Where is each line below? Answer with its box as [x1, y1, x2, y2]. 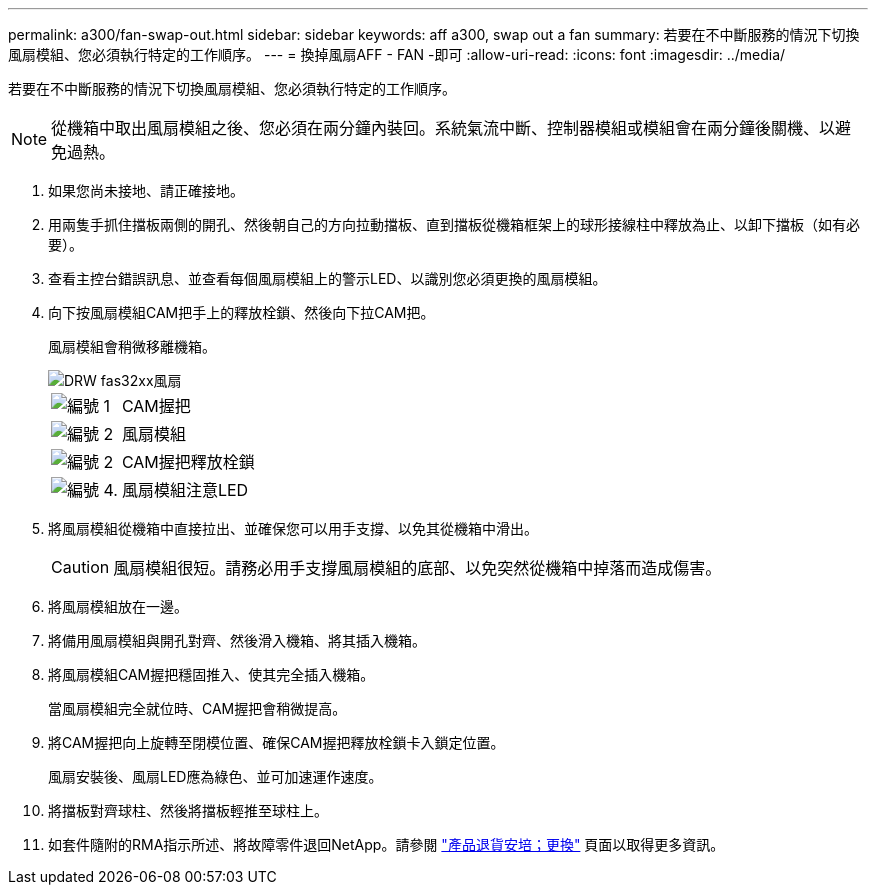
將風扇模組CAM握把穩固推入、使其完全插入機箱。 [48, 666, 375, 683]
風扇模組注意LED [121, 480, 249, 500]
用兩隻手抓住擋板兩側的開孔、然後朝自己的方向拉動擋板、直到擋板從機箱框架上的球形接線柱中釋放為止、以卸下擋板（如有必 [48, 216, 860, 233]
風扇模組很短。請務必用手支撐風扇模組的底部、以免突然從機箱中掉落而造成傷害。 [113, 558, 722, 578]
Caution [51, 557, 110, 577]
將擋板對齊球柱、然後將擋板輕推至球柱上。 [48, 802, 328, 819]
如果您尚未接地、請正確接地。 [48, 182, 244, 199]
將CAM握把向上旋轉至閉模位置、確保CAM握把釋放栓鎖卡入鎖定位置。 [48, 734, 505, 751]
